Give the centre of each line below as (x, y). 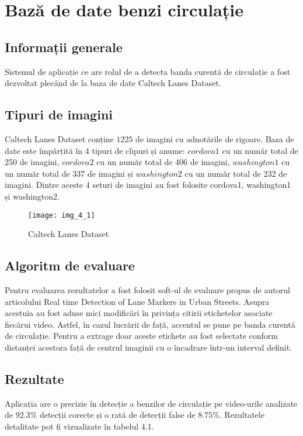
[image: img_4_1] (62, 215)
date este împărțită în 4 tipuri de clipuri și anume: (95, 150)
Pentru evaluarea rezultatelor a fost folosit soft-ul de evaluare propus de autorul (147, 289)
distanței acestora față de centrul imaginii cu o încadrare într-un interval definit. (148, 347)
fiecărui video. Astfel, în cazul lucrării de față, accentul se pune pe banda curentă (150, 324)
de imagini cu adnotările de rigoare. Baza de (215, 138)
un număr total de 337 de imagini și (69, 173)
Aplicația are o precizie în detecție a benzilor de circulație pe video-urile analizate (151, 403)
